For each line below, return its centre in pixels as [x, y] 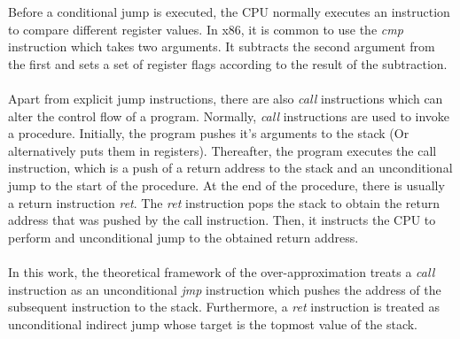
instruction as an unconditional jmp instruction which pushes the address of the [225, 289]
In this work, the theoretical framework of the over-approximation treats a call [222, 271]
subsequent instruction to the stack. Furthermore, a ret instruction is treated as [224, 307]
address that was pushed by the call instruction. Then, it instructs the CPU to [222, 220]
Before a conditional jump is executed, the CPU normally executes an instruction [229, 12]
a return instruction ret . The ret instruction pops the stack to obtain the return [224, 202]
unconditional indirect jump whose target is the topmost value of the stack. [213, 324]
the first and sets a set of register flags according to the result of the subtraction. [228, 63]
